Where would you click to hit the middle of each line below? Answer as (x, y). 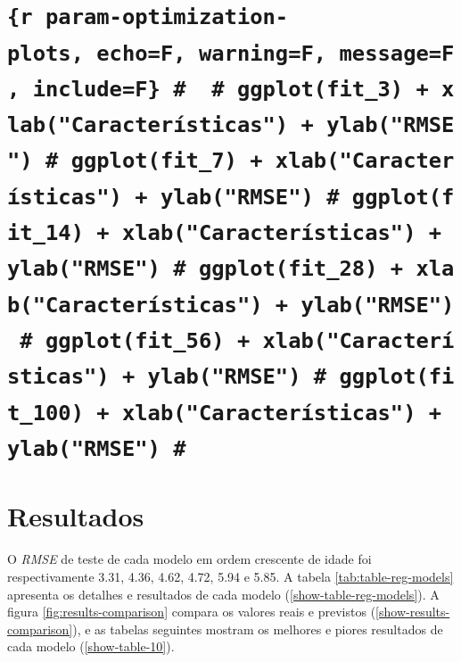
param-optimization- (167, 17)
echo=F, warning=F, (212, 53)
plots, (45, 53)
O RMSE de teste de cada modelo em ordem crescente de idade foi (189, 559)
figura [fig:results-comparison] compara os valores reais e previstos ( (192, 612)
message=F (397, 53)
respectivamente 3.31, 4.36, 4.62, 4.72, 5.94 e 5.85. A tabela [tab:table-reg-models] (230, 576)
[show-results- (413, 612)
